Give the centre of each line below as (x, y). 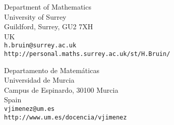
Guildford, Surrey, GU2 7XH (49, 26)
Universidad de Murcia (39, 80)
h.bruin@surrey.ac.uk (40, 46)
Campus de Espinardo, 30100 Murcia (61, 89)
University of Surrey (35, 16)
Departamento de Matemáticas (52, 70)
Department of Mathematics (48, 7)
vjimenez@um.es (30, 109)
